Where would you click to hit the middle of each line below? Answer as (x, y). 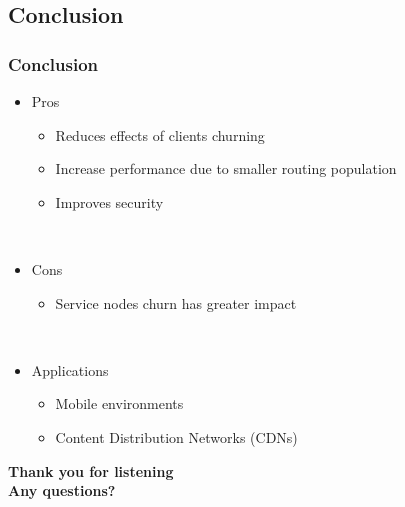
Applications (70, 369)
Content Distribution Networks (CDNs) (176, 436)
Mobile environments (119, 403)
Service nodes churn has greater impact (176, 302)
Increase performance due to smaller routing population (226, 168)
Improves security (109, 201)
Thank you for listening (91, 470)
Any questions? (62, 490)
